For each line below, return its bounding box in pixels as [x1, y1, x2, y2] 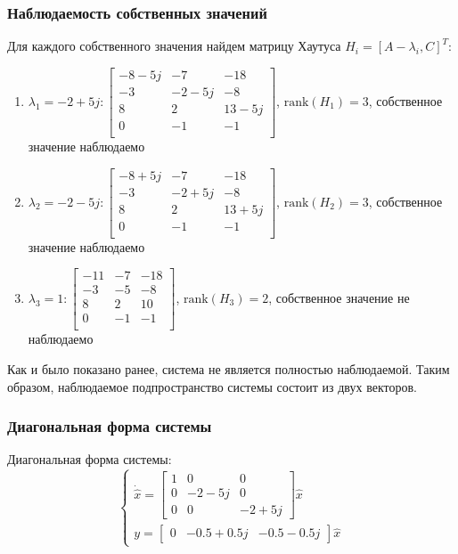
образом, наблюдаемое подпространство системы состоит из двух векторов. [7, 377, 417, 395]
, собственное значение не [268, 288, 410, 306]
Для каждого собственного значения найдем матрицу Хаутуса [7, 37, 341, 55]
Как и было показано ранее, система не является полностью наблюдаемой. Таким [7, 360, 450, 379]
